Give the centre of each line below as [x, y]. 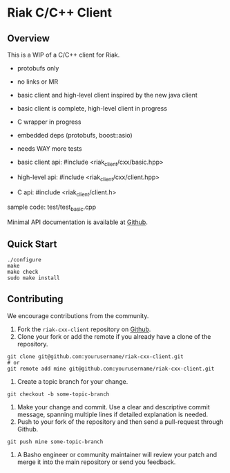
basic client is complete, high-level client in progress [92, 108]
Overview [29, 38]
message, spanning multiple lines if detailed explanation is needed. [113, 414]
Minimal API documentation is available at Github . [78, 222]
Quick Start [32, 244]
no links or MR [38, 82]
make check [23, 272]
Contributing [35, 299]
